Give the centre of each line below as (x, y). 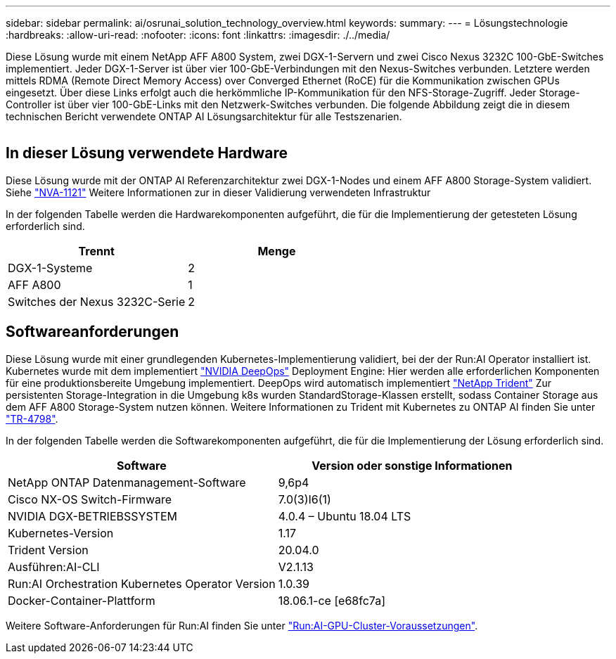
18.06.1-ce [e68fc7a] (332, 600)
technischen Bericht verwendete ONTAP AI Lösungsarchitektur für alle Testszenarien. (204, 116)
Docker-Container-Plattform (82, 600)
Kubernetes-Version (61, 533)
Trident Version (48, 550)
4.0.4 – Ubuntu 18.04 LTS (345, 516)
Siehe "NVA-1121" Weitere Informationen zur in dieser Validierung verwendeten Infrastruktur (218, 192)
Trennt (96, 251)
